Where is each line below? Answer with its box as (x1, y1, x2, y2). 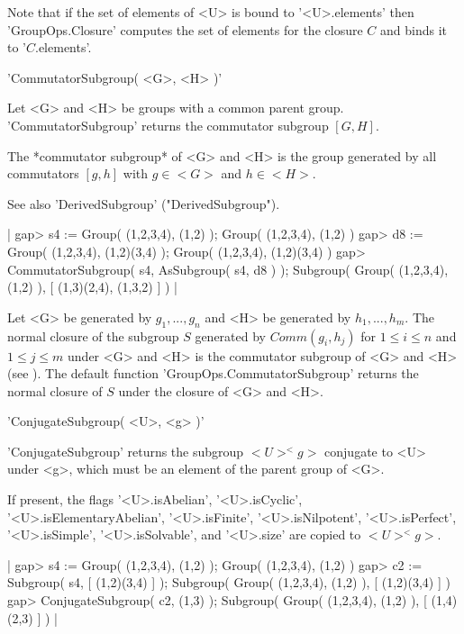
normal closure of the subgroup (7, 326, 179, 345)
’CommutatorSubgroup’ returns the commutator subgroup (7, 115, 329, 134)
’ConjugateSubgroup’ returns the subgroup (7, 441, 244, 460)
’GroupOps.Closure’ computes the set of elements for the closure (7, 20, 363, 39)
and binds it (379, 20, 447, 39)
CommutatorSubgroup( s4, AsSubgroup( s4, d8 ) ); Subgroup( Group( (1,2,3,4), (7, 259, 449, 278)
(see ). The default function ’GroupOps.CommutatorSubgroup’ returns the (7, 364, 419, 383)
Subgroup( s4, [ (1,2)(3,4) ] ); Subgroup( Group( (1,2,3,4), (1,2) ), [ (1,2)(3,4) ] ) (7, 573, 450, 592)
